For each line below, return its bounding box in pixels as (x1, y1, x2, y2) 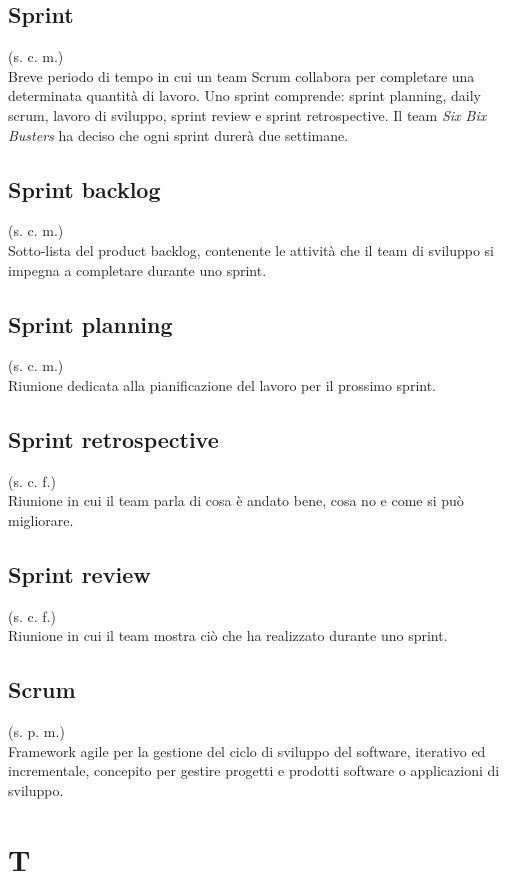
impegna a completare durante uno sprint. (8, 259, 267, 280)
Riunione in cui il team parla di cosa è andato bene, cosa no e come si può (8, 490, 464, 511)
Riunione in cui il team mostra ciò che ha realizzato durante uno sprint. (8, 625, 448, 646)
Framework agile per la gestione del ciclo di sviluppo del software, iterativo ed (8, 740, 486, 761)
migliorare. (8, 509, 74, 530)
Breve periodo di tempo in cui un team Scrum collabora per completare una (8, 65, 475, 86)
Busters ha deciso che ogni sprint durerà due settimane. (8, 124, 349, 145)
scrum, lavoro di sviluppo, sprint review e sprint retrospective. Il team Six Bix (8, 104, 487, 125)
